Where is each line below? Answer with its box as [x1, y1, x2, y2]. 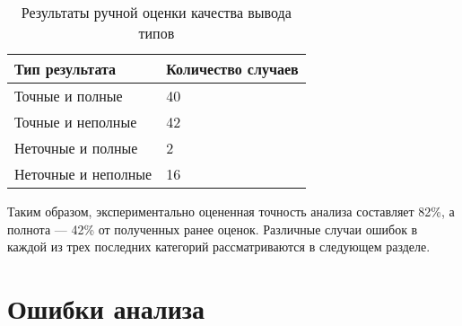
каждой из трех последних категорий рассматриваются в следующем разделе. [7, 237, 431, 256]
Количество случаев [166, 58, 299, 79]
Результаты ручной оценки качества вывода [21, 2, 292, 22]
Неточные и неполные [14, 163, 153, 184]
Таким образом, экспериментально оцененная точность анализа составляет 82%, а [7, 202, 455, 220]
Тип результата [14, 58, 117, 79]
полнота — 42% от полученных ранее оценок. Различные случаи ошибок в [7, 219, 418, 238]
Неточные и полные [14, 137, 138, 158]
